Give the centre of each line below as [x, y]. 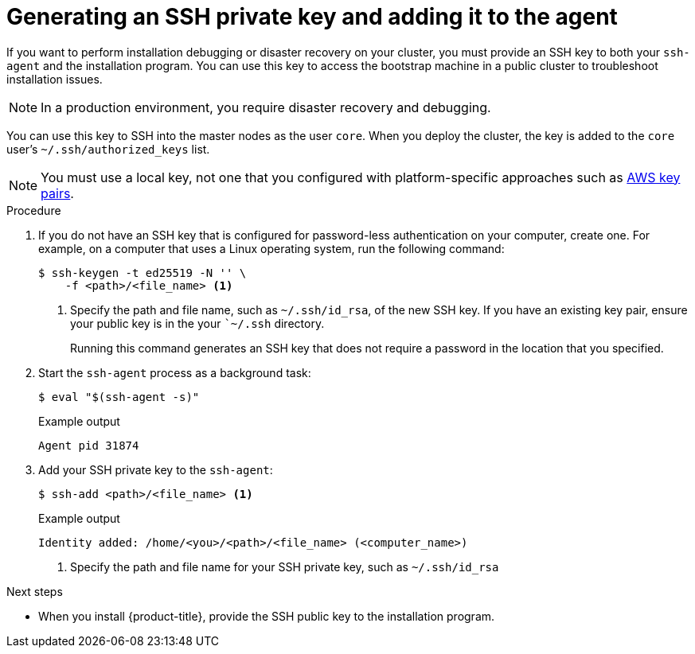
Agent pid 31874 [89, 445]
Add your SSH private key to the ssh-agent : [156, 469]
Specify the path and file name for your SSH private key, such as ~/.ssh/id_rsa [285, 566]
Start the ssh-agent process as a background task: [175, 372]
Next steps [35, 591]
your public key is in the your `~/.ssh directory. [197, 323]
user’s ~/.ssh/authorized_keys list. [108, 149]
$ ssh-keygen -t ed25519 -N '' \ [143, 272]
